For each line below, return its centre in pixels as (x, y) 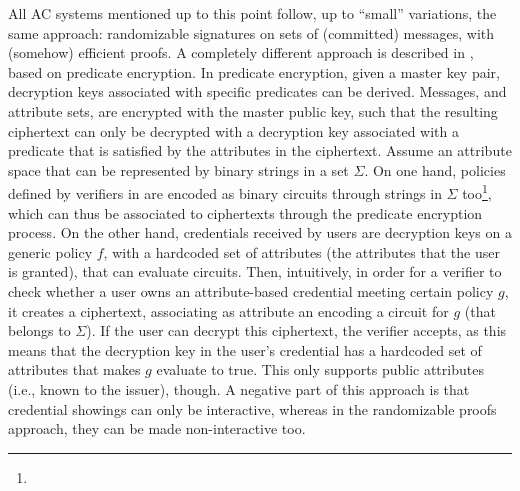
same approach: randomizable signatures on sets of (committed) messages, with (251, 32)
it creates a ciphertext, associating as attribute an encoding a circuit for (228, 310)
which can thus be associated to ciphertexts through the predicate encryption (245, 212)
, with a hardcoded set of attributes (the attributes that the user (301, 251)
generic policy (50, 251)
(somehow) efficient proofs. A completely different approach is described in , (241, 52)
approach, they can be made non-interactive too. (157, 428)
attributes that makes (74, 369)
